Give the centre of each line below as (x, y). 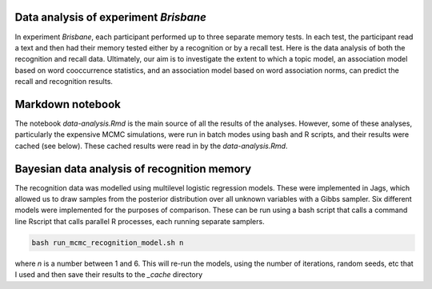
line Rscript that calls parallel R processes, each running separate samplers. (140, 221)
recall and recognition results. (64, 82)
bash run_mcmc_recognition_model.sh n (108, 243)
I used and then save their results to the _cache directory (109, 275)
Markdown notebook (68, 104)
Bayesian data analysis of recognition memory (133, 169)
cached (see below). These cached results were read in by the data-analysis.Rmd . (151, 146)
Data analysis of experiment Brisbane (111, 17)
